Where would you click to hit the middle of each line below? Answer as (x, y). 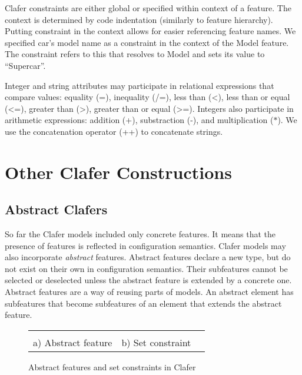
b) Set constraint (156, 342)
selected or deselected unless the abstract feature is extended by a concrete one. (148, 280)
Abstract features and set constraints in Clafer (112, 366)
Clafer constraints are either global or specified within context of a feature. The (148, 8)
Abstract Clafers (56, 209)
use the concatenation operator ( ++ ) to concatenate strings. (114, 131)
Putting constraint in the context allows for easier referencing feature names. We (150, 31)
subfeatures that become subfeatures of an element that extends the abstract (143, 303)
